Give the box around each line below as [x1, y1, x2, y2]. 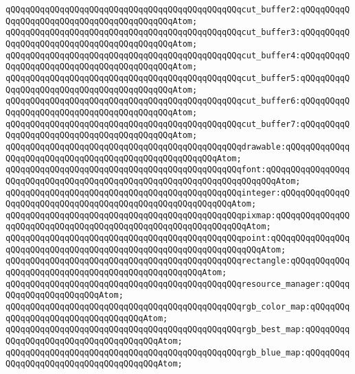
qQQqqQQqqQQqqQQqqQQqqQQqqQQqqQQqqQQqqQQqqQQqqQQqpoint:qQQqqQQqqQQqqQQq [5, 233, 350, 244]
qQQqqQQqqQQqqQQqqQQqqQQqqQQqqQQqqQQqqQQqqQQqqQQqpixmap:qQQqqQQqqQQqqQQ [5, 210, 350, 220]
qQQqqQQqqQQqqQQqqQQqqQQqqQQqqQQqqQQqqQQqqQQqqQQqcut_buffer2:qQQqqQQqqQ [5, 5, 350, 14]
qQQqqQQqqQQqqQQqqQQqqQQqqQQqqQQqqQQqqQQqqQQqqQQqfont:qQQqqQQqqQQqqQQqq [5, 165, 350, 175]
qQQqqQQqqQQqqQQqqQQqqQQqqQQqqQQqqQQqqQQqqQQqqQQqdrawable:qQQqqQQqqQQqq [5, 141, 350, 152]
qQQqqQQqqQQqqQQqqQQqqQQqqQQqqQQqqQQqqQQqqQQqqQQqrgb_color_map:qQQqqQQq [5, 302, 350, 312]
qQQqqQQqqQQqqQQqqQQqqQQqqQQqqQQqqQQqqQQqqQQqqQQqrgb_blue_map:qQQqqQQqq [5, 347, 350, 358]
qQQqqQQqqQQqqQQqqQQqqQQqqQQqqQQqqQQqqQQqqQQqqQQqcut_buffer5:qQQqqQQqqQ [5, 73, 350, 83]
